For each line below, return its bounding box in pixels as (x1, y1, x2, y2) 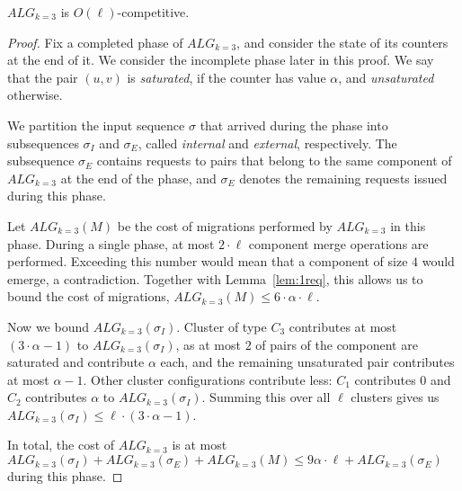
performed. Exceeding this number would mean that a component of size (7, 252, 408, 271)
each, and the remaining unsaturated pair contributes (160, 353, 455, 371)
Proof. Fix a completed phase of (7, 32, 183, 51)
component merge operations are (248, 234, 429, 253)
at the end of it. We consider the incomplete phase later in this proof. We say (7, 50, 434, 69)
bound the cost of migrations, (7, 287, 170, 306)
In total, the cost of (7, 435, 115, 454)
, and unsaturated (338, 67, 434, 86)
